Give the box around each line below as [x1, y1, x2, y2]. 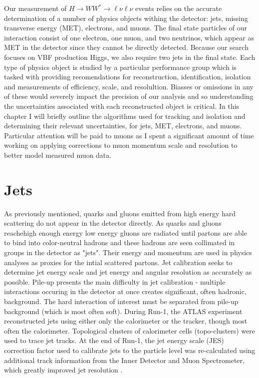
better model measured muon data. [4, 149, 112, 160]
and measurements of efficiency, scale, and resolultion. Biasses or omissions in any [4, 81, 254, 91]
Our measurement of [4, 3, 67, 13]
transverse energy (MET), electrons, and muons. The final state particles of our [4, 22, 247, 33]
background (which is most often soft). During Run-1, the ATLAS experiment [4, 306, 243, 316]
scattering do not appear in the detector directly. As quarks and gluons [4, 218, 222, 228]
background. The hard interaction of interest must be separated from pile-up [4, 296, 239, 306]
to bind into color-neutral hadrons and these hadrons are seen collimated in [4, 237, 235, 248]
